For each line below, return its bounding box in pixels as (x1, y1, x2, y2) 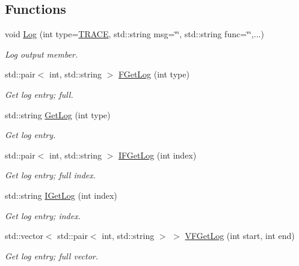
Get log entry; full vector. (5, 249, 99, 262)
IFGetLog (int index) (118, 148, 197, 161)
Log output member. (5, 47, 78, 60)
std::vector (5, 229, 43, 242)
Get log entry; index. (5, 209, 81, 222)
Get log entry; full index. (5, 169, 96, 181)
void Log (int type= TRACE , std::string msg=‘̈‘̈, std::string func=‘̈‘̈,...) (5, 28, 264, 40)
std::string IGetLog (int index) (5, 189, 117, 201)
